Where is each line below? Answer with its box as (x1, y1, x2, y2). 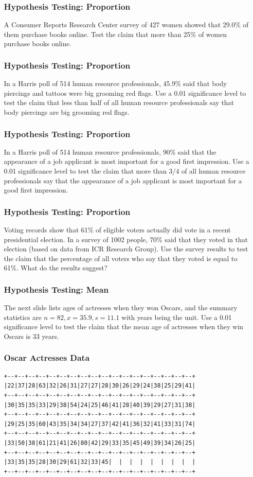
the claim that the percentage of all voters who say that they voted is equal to (4, 253, 237, 263)
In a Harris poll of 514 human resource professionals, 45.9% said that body (4, 78, 227, 88)
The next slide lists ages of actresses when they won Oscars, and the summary (4, 302, 237, 313)
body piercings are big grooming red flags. (4, 107, 129, 117)
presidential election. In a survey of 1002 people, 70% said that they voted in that (4, 234, 248, 244)
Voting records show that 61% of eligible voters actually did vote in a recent (4, 225, 231, 234)
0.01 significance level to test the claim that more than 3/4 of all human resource (4, 166, 246, 176)
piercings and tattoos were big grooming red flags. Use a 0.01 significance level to (4, 88, 246, 98)
